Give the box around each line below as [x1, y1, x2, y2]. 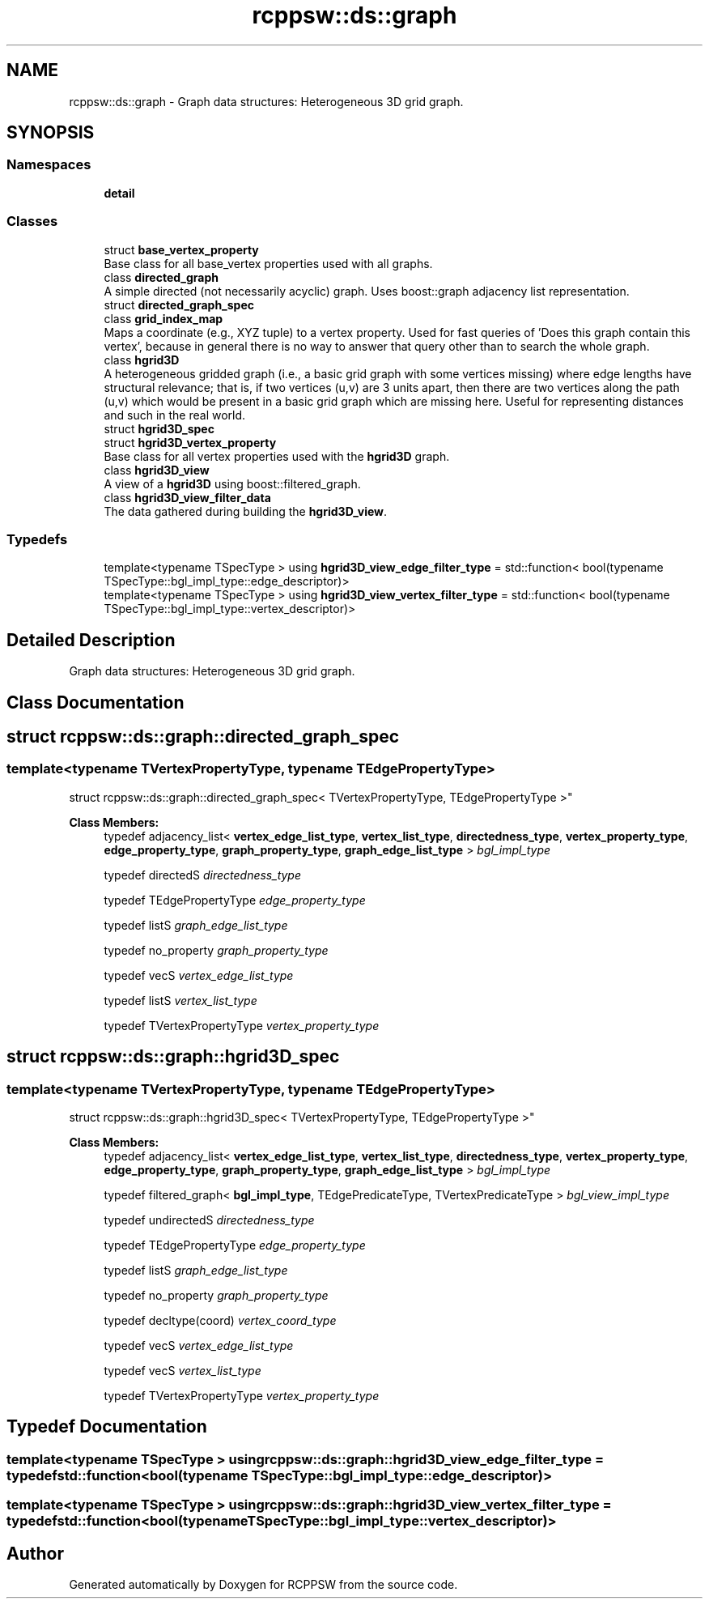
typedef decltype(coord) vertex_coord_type [104, 1313, 337, 1328]
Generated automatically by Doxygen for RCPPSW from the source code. [69, 1577, 458, 1592]
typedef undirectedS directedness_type [104, 1213, 315, 1228]
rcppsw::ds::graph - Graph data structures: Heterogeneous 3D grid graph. [69, 94, 464, 109]
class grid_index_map [104, 311, 223, 326]
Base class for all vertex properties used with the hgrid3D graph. [104, 449, 450, 463]
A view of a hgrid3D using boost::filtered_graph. [104, 476, 361, 491]
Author [6, 1543, 64, 1564]
